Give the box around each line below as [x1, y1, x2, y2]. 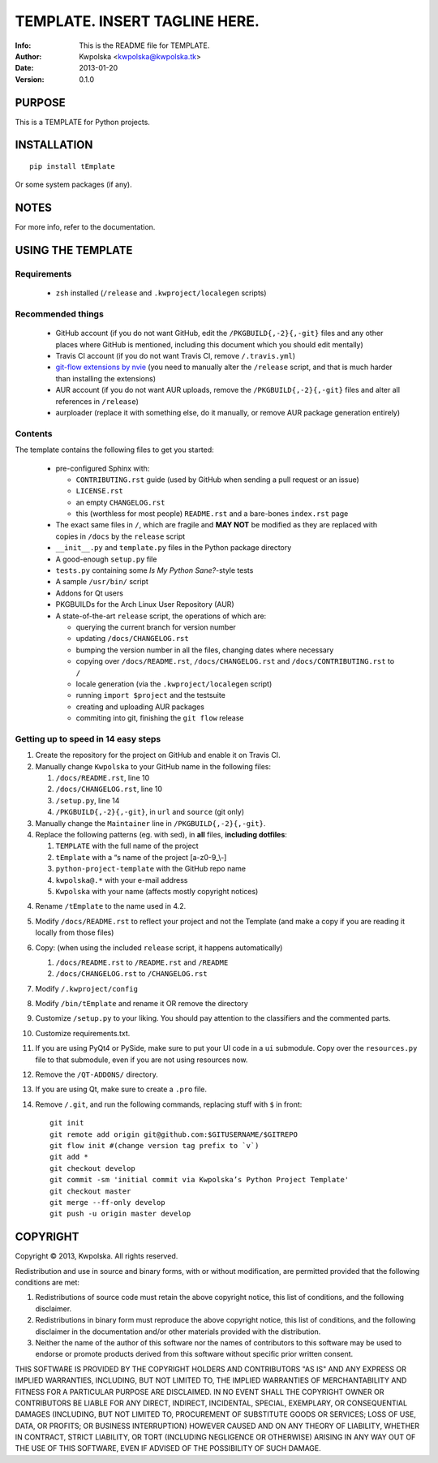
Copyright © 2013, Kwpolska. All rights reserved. [15, 1251, 178, 1261]
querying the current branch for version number [75, 622, 237, 632]
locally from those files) [35, 927, 114, 937]
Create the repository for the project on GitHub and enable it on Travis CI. [35, 751, 281, 760]
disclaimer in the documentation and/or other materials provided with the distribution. [35, 1327, 321, 1336]
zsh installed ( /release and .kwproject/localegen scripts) [55, 288, 267, 298]
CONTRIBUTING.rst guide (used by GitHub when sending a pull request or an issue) [75, 475, 360, 484]
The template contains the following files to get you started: [15, 445, 214, 454]
